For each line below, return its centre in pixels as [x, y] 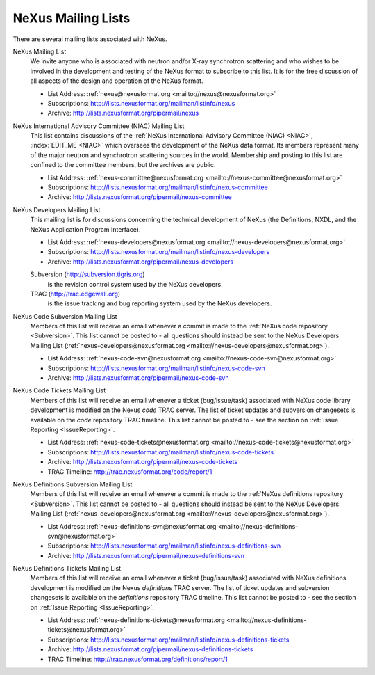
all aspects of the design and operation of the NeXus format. [117, 81]
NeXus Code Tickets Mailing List [59, 390]
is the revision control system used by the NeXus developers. [135, 284]
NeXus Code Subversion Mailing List [65, 316]
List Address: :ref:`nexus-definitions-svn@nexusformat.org [132, 526]
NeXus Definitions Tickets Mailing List [67, 569]
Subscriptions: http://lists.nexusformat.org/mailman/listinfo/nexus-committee [158, 187]
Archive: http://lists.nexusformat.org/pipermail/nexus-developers [141, 262]
